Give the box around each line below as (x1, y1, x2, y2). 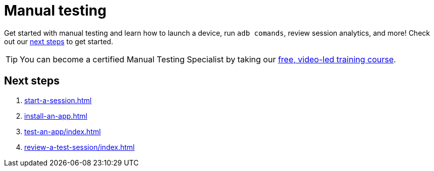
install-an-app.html (24, 111, 87, 120)
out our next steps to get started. (4, 37, 114, 46)
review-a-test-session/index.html (24, 142, 135, 151)
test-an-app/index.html (24, 127, 101, 136)
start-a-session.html (24, 96, 92, 105)
